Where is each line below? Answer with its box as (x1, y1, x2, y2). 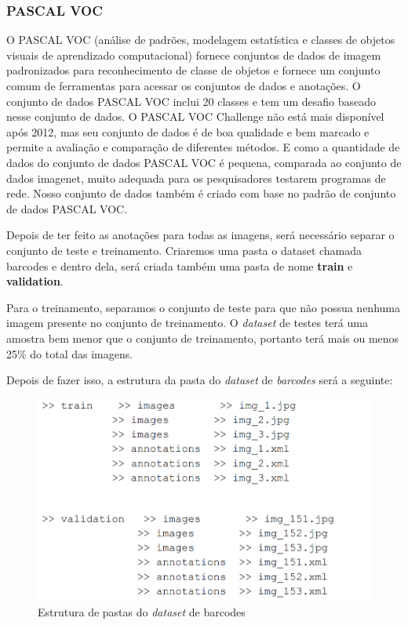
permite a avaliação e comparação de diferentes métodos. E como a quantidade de (6, 139, 400, 155)
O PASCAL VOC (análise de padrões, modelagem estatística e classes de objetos (6, 31, 395, 48)
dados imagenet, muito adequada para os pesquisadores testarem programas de (6, 169, 386, 186)
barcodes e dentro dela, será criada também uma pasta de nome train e (6, 257, 353, 274)
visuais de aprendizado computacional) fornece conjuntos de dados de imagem (6, 46, 381, 63)
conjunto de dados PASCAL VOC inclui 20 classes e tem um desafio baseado (6, 93, 376, 109)
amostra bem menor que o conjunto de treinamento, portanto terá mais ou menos (6, 329, 399, 346)
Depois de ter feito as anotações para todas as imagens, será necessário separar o (6, 227, 395, 243)
